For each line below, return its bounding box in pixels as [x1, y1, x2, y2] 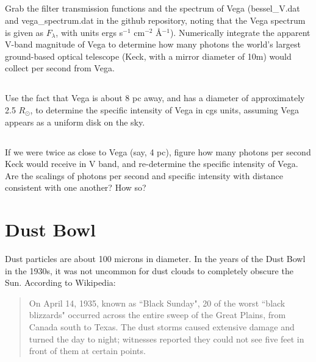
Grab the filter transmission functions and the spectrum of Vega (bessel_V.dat [5, 2, 300, 15]
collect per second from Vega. [5, 62, 115, 74]
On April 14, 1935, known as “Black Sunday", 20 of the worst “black [29, 296, 285, 309]
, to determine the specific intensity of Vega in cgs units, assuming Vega [30, 103, 299, 116]
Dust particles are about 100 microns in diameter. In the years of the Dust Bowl [5, 252, 306, 265]
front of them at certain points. [29, 344, 146, 357]
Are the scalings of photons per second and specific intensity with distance [5, 169, 283, 182]
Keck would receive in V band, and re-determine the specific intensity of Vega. [5, 157, 298, 170]
